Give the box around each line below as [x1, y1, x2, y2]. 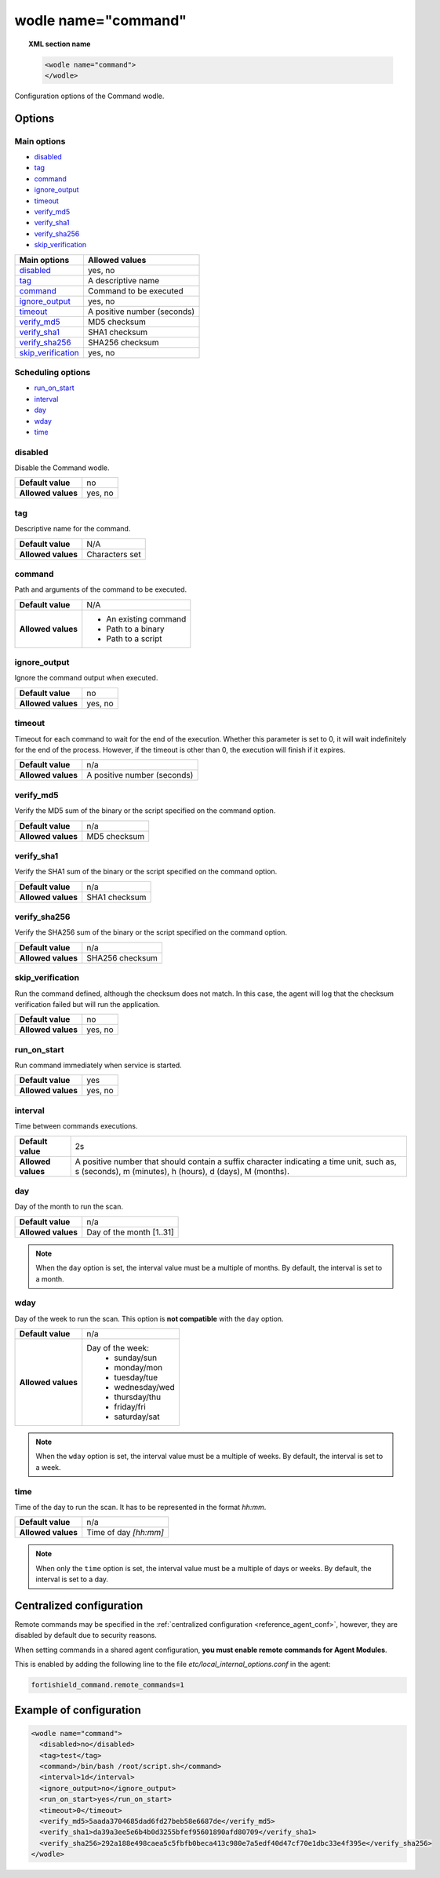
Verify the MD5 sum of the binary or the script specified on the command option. [14, 806, 276, 815]
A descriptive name [87, 275, 160, 286]
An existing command [106, 613, 187, 624]
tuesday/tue [114, 1372, 158, 1383]
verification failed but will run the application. [14, 999, 161, 1008]
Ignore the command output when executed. [14, 673, 158, 683]
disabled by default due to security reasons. [14, 1631, 157, 1640]
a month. [35, 1274, 64, 1283]
